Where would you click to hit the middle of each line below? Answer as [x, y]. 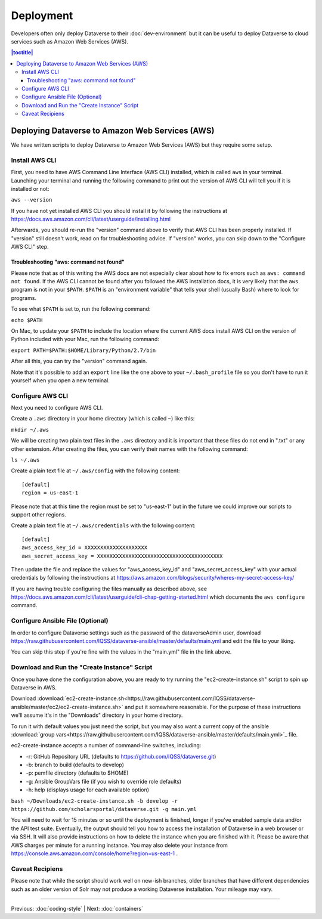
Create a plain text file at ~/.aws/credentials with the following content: [103, 525]
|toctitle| [22, 52]
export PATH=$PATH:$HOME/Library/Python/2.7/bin [83, 350]
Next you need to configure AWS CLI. [57, 408]
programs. [24, 298]
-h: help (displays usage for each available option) [87, 790]
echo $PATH [27, 320]
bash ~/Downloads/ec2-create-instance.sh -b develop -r [95, 801]
